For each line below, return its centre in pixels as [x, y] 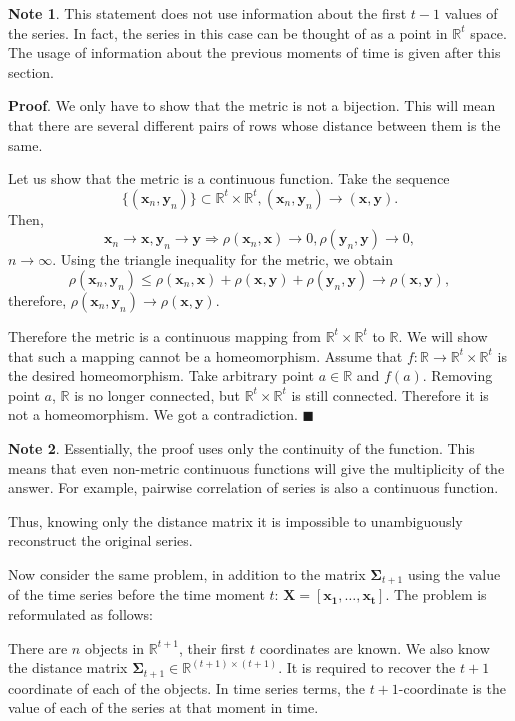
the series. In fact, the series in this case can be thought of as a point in [228, 32]
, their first [212, 647]
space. [488, 32]
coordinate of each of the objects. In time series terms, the [186, 687]
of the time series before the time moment [136, 594]
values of [471, 13]
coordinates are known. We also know [374, 647]
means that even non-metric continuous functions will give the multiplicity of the [256, 467]
